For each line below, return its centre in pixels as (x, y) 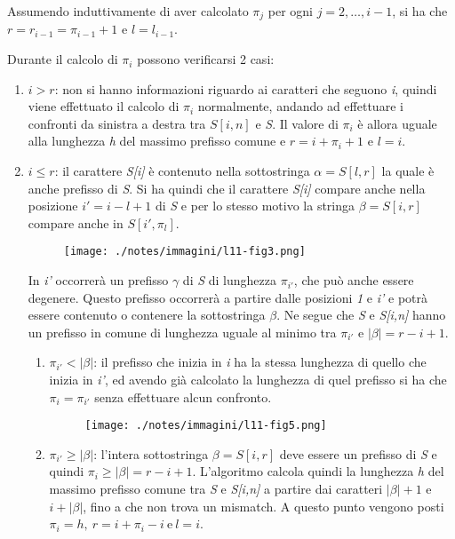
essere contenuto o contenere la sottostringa (147, 315)
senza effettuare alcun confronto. (183, 396)
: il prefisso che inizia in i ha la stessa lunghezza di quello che (260, 362)
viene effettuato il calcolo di (104, 106)
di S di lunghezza (229, 280)
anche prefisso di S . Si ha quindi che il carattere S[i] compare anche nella (227, 188)
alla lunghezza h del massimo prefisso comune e (157, 141)
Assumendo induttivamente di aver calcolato (128, 11)
